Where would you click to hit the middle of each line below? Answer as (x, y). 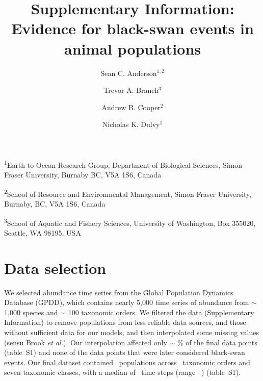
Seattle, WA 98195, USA (43, 232)
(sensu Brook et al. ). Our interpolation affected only (86, 342)
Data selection (55, 268)
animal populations (133, 48)
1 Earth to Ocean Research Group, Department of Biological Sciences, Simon (123, 164)
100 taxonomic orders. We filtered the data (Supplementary (161, 312)
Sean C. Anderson (129, 73)
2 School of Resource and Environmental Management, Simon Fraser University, (128, 193)
